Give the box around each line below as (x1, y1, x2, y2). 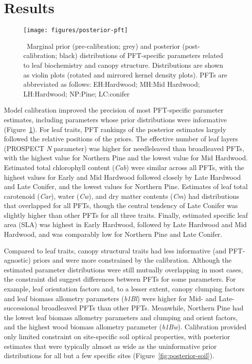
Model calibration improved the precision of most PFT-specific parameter (4, 105, 224, 115)
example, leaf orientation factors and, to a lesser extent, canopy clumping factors (4, 284, 245, 294)
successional (4, 303, 39, 313)
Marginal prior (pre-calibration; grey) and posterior (26, 40, 180, 51)
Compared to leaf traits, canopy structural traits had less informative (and (4, 245, 227, 255)
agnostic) (4, 255, 31, 265)
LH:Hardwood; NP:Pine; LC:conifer (23, 88, 130, 98)
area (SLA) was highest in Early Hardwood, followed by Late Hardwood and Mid (4, 219, 247, 230)
